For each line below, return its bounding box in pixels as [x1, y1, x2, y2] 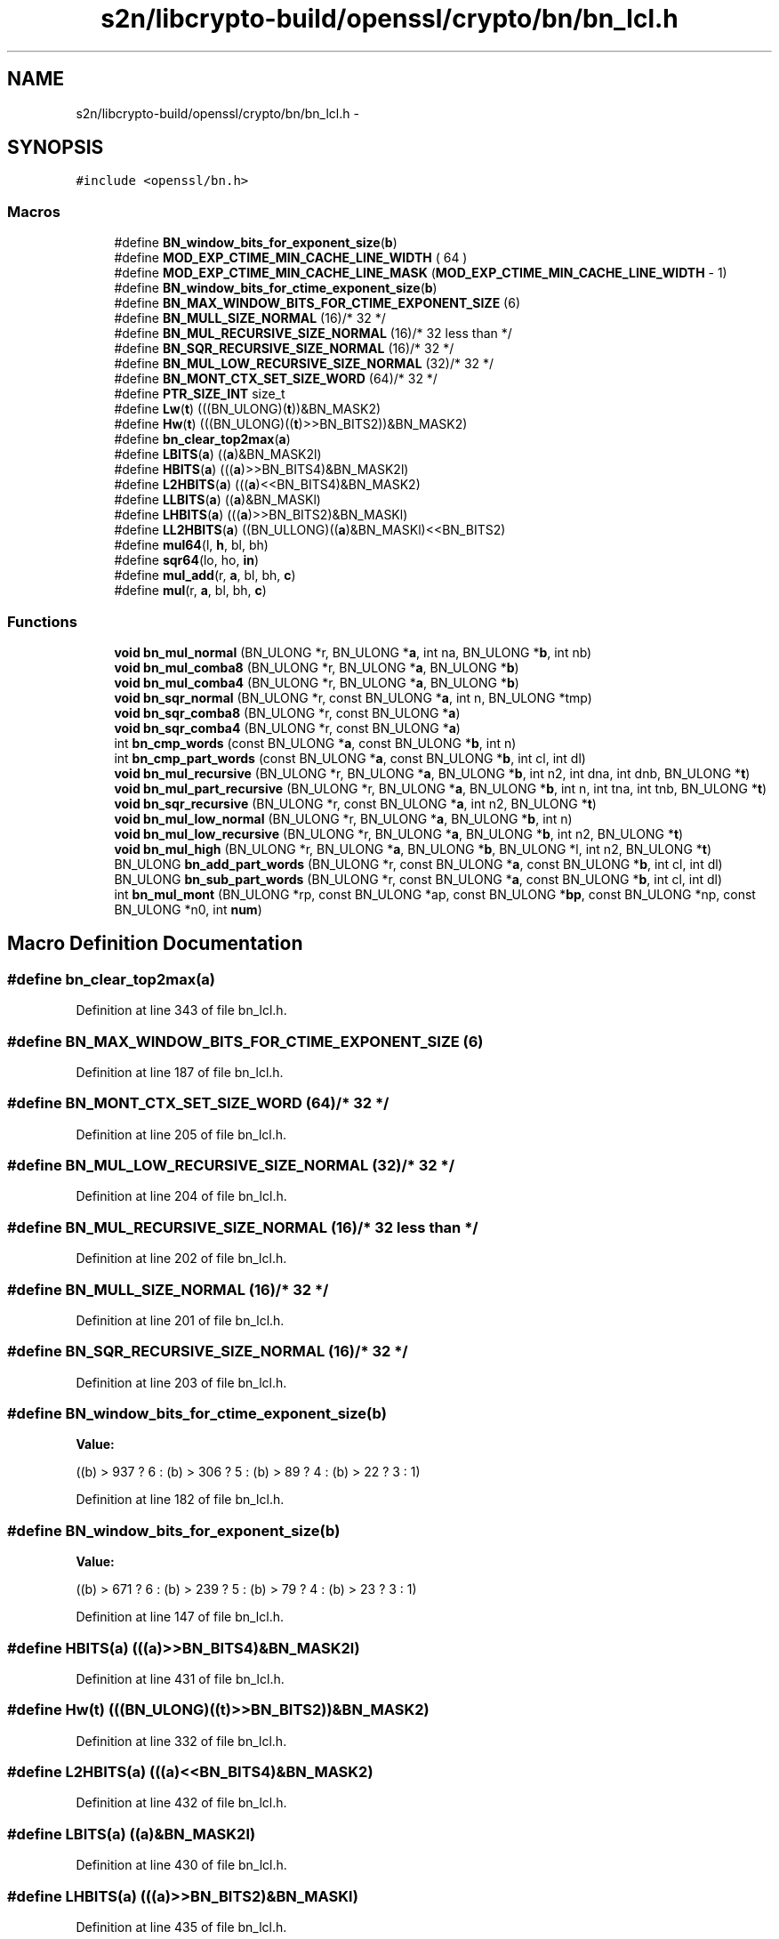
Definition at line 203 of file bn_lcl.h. [76, 1374, 287, 1390]
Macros [7, 202, 60, 221]
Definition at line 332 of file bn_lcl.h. [76, 1733, 287, 1749]
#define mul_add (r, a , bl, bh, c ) [114, 567, 296, 583]
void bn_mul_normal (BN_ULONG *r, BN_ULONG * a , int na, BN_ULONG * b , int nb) [114, 644, 592, 660]
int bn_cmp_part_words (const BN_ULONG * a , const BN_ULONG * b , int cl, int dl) [114, 750, 586, 766]
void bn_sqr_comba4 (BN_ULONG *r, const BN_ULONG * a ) [114, 720, 461, 736]
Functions [7, 612, 77, 631]
